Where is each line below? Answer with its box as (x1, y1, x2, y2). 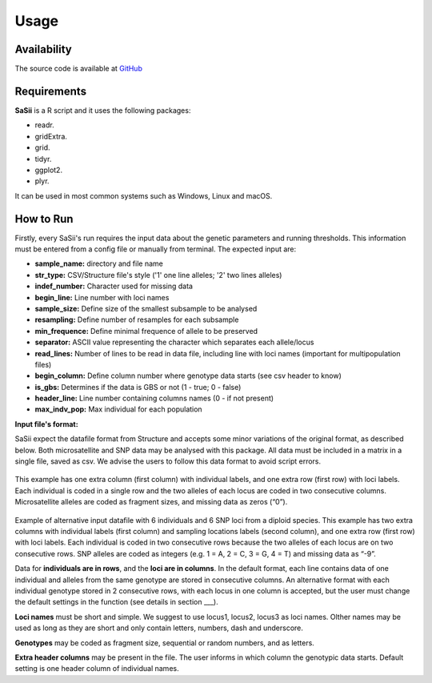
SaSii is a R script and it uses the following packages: (14, 105, 191, 115)
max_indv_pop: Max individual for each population (34, 404, 203, 414)
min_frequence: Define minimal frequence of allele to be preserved (34, 326, 258, 335)
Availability (14, 42, 72, 56)
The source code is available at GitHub (14, 64, 143, 74)
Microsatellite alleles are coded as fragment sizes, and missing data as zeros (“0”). (14, 497, 288, 507)
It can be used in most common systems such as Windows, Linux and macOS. (14, 191, 273, 200)
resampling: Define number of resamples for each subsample (34, 315, 239, 324)
